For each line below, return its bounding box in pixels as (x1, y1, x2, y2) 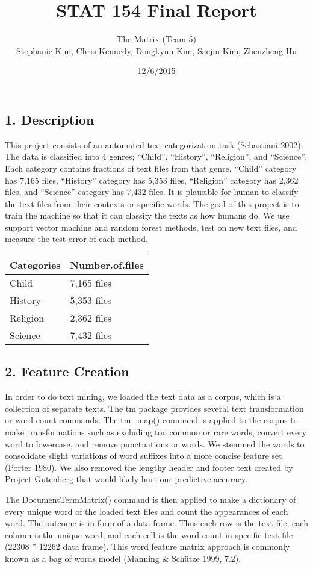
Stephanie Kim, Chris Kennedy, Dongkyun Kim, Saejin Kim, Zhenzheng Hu (16, 44, 297, 57)
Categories (10, 258, 61, 272)
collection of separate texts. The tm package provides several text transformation (5, 402, 304, 414)
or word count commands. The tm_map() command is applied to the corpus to (5, 414, 298, 426)
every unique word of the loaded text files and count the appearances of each (5, 505, 288, 517)
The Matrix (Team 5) (117, 33, 196, 45)
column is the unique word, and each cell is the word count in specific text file (5, 528, 293, 541)
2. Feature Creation (5, 362, 129, 381)
